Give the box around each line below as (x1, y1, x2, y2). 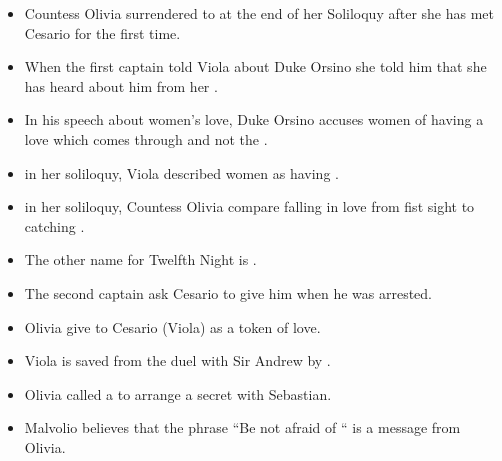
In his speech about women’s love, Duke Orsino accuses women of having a (24, 109, 484, 130)
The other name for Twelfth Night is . (24, 249, 257, 270)
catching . (24, 215, 85, 236)
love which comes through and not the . (24, 128, 268, 149)
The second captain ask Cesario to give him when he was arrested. (24, 282, 433, 303)
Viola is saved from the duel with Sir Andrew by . (24, 350, 331, 371)
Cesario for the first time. (24, 22, 181, 43)
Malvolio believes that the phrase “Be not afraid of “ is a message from (24, 417, 461, 438)
